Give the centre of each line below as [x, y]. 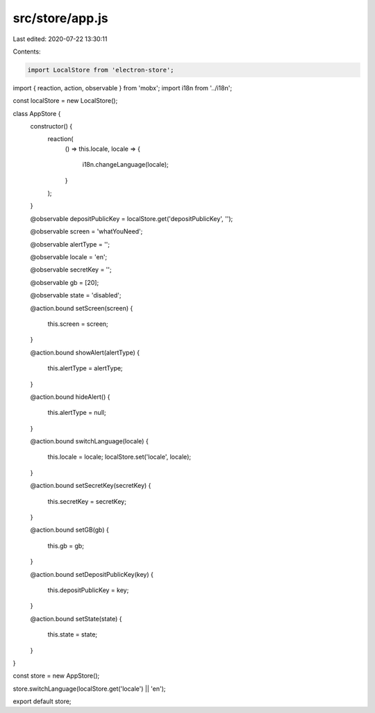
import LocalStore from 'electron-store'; [101, 70]
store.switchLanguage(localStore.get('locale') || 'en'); [89, 689]
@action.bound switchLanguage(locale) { [89, 441]
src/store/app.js [61, 18]
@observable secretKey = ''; [71, 270]
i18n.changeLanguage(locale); [126, 165]
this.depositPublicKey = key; [88, 590]
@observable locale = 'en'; [69, 256]
